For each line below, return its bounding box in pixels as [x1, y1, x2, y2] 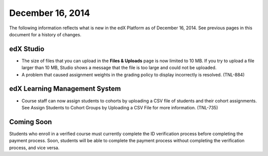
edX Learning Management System [9, 84, 121, 93]
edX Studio [9, 45, 45, 53]
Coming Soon [9, 117, 52, 126]
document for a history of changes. [9, 31, 81, 37]
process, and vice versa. [9, 145, 60, 151]
